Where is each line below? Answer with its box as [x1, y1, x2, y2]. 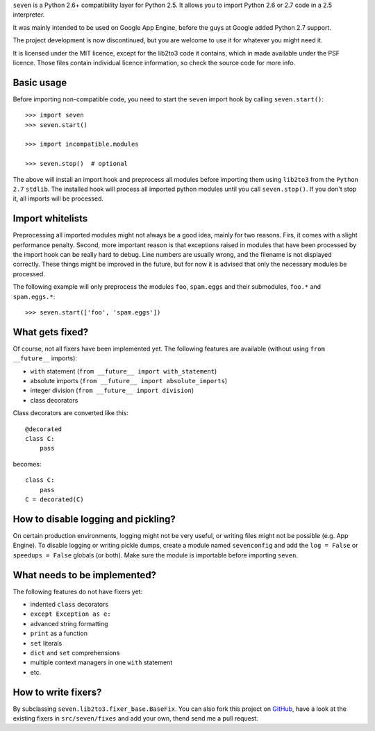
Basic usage [12, 76, 67, 88]
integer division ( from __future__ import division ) [30, 386, 194, 395]
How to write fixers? [12, 686, 102, 698]
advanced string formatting [30, 619, 108, 628]
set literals [30, 639, 62, 647]
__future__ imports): [12, 354, 78, 362]
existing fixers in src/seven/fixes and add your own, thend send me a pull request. [12, 714, 258, 723]
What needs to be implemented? [12, 569, 156, 581]
